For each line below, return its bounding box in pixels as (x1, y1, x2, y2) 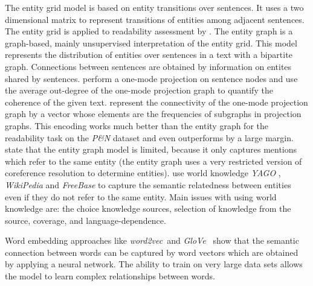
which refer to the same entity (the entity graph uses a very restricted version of (5, 154, 302, 167)
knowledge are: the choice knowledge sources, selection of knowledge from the (5, 202, 291, 215)
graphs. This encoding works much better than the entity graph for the (5, 119, 269, 132)
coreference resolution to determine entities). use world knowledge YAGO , (5, 167, 281, 179)
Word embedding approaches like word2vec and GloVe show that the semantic (5, 234, 299, 247)
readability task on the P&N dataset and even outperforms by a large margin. (5, 131, 294, 144)
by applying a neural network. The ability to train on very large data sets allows (5, 258, 303, 270)
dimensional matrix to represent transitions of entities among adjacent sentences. (5, 13, 305, 25)
